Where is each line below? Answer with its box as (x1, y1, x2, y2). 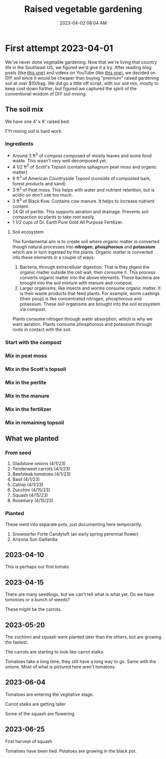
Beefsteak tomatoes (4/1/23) (12, 471, 71, 477)
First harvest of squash (5, 738, 53, 744)
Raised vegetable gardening (24, 3, 143, 15)
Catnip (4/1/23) (12, 481, 44, 488)
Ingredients (5, 140, 34, 147)
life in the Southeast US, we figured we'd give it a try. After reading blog (5, 64, 152, 70)
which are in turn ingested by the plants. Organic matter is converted (12, 249, 153, 255)
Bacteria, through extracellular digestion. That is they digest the (19, 264, 150, 270)
